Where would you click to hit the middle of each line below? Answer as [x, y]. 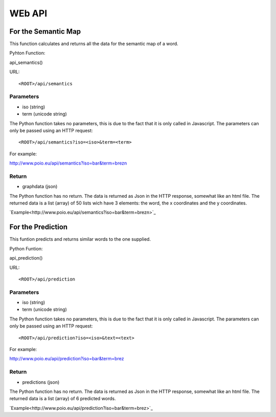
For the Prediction [39, 227]
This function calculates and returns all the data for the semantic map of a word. [94, 44]
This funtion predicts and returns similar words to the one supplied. [80, 239]
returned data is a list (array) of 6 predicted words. [63, 399]
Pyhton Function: [27, 53]
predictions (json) [41, 382]
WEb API [28, 13]
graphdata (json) [40, 187]
